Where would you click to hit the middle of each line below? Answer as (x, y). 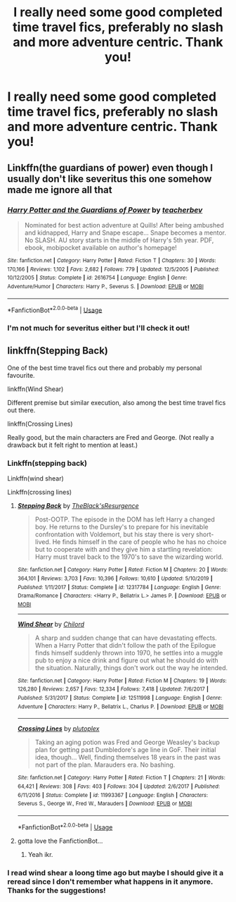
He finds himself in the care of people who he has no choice (139, 542)
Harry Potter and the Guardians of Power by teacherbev (105, 210)
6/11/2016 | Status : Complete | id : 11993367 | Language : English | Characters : (113, 795)
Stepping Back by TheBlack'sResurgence (78, 506)
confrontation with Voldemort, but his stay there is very (114, 535)
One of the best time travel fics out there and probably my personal (105, 368)
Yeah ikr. (40, 854)
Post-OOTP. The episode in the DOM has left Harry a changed (125, 519)
